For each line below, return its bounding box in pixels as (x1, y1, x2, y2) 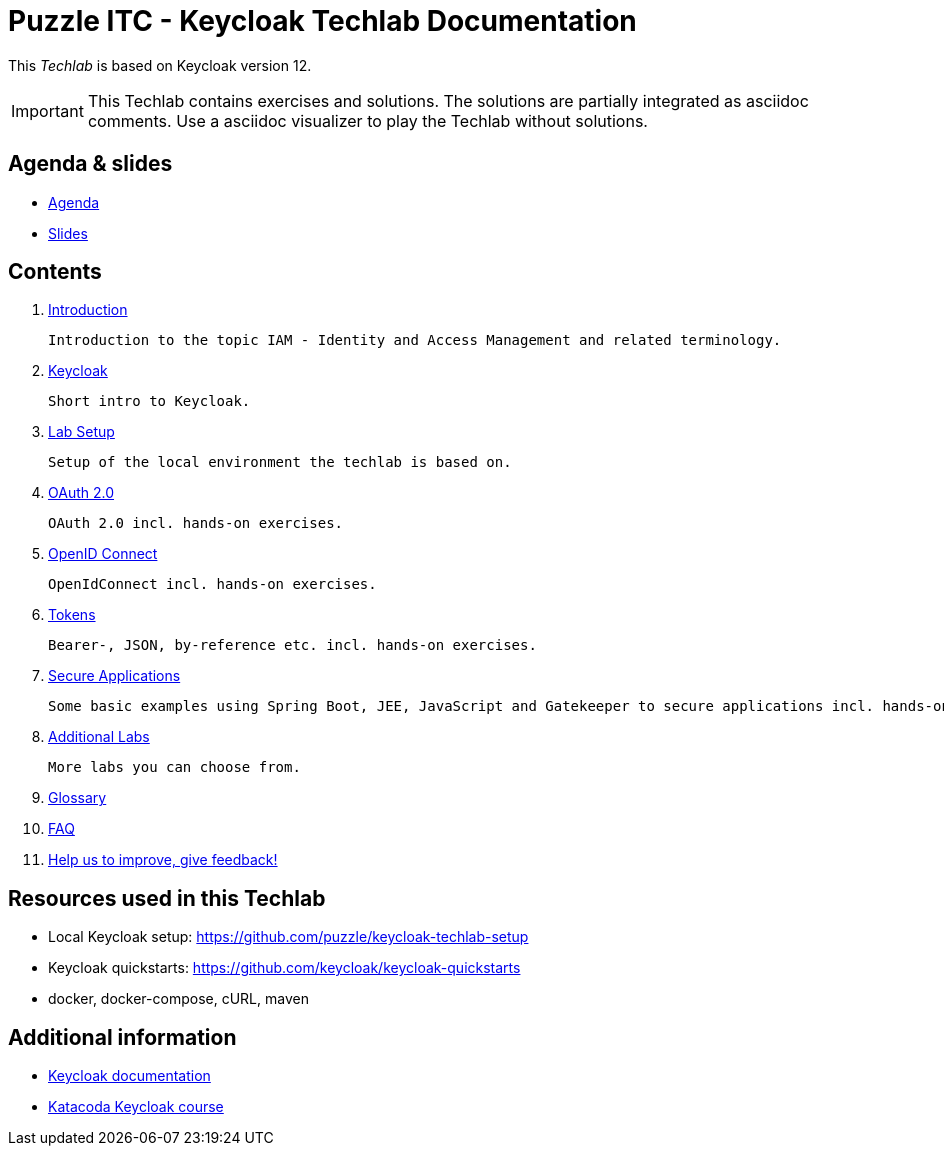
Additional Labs (48, 728, 150, 746)
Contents (8, 259, 102, 285)
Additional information (8, 1024, 237, 1050)
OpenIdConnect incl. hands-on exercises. (48, 576, 377, 593)
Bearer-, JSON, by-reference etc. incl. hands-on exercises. (48, 637, 537, 654)
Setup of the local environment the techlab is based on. (48, 454, 512, 471)
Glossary (48, 789, 107, 807)
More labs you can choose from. (48, 759, 301, 776)
